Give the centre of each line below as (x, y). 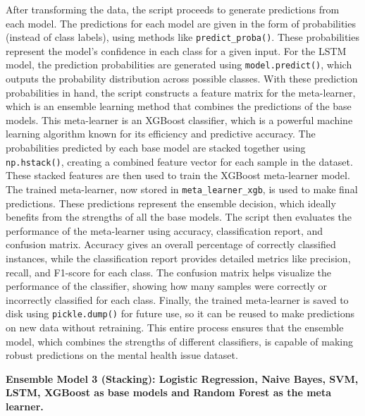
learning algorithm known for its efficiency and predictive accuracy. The (161, 134)
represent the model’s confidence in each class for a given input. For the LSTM (176, 50)
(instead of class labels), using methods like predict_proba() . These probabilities (182, 37)
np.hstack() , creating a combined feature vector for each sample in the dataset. (179, 161)
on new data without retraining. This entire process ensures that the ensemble (175, 327)
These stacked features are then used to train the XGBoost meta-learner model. (178, 175)
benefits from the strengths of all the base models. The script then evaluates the (179, 217)
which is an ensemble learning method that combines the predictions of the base (179, 106)
